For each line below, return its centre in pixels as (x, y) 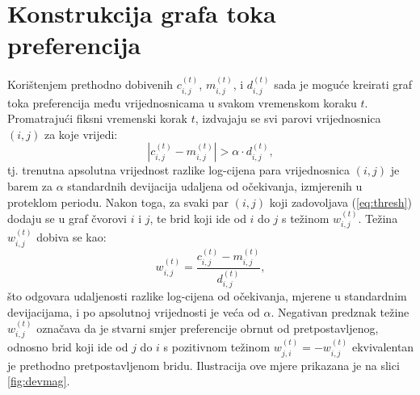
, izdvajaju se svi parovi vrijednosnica (288, 118)
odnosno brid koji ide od (68, 347)
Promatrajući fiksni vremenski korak (97, 118)
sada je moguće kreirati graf (343, 84)
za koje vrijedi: (81, 134)
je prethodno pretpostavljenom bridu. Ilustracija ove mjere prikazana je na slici (204, 365)
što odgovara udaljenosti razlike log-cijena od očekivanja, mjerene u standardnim (207, 295)
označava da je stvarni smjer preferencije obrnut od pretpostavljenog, (208, 328)
